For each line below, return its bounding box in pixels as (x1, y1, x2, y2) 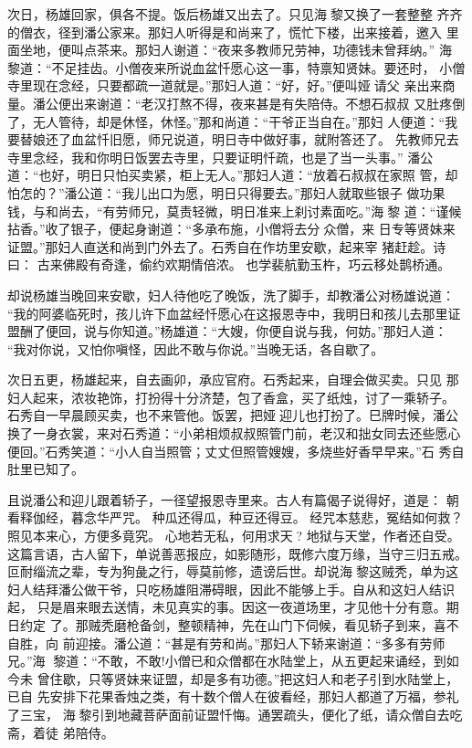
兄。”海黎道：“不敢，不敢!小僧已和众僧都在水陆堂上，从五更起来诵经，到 (7, 651, 446, 670)
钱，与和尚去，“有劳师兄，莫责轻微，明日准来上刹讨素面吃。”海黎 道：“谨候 (7, 201, 462, 220)
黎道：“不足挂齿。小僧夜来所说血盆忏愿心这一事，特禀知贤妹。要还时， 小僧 (7, 58, 466, 77)
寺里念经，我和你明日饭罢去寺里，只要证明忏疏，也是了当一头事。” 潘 (7, 147, 421, 166)
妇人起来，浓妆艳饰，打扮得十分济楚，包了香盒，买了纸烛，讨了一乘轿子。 (7, 387, 455, 406)
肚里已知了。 (7, 459, 84, 479)
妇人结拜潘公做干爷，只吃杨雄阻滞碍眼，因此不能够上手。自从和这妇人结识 (7, 579, 455, 598)
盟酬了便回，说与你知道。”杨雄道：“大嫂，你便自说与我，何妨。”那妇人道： (7, 321, 447, 341)
